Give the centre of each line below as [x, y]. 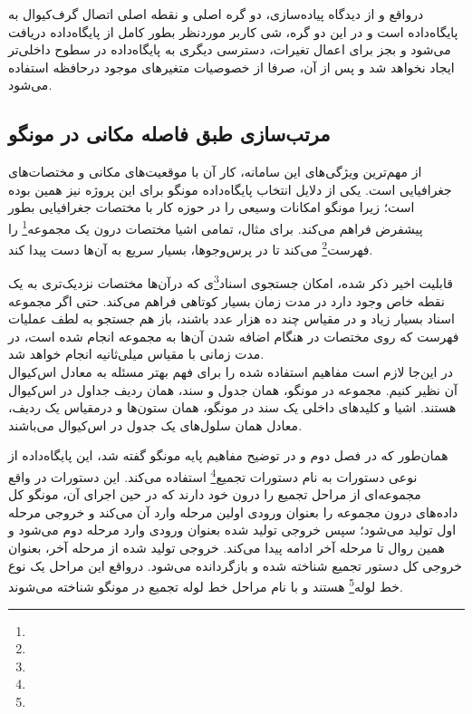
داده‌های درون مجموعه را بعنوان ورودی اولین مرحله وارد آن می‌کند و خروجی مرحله [233, 511]
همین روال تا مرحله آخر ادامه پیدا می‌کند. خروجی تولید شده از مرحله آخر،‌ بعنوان [226, 548]
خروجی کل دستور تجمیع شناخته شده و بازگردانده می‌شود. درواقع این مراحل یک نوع [235, 565]
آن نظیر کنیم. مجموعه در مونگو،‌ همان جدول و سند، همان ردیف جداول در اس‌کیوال [233, 389]
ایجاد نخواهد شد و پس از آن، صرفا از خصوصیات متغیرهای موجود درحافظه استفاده [231, 67]
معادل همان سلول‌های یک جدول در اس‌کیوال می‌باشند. [155, 425]
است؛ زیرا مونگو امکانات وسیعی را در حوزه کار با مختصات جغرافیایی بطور [212, 207]
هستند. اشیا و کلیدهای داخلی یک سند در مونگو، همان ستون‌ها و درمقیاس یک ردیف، [232, 407]
